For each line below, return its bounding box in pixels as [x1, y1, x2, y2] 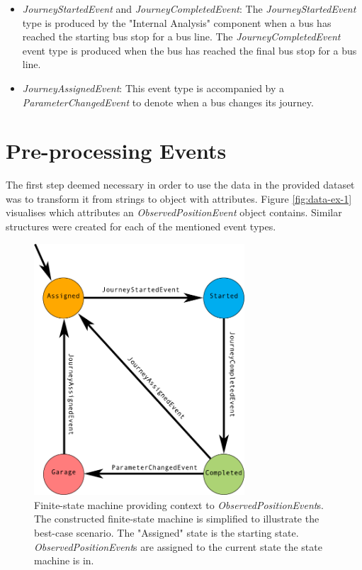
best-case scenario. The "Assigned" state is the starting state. [34, 525, 299, 540]
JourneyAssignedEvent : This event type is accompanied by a [22, 80, 285, 95]
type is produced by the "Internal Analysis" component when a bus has [22, 15, 332, 30]
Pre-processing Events [6, 136, 227, 165]
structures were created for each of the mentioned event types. [6, 219, 276, 234]
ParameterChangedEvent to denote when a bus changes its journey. [22, 94, 314, 109]
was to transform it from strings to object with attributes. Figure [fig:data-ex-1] [6, 191, 352, 206]
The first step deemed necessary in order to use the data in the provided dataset [6, 177, 355, 192]
